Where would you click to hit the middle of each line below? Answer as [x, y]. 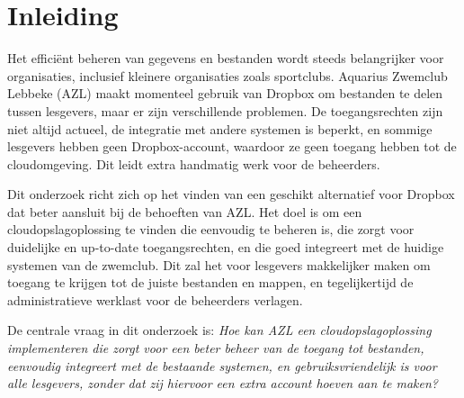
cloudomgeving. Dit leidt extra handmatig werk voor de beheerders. [194, 163]
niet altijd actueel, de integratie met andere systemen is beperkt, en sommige [220, 128]
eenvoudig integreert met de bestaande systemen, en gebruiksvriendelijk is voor [222, 365]
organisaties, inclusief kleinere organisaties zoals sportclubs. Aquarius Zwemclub [228, 75]
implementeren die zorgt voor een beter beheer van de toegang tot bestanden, [216, 348]
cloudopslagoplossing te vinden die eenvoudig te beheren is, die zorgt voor [211, 229]
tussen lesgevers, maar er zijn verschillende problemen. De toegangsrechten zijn [225, 110]
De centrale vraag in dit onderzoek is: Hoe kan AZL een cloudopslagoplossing [219, 330]
